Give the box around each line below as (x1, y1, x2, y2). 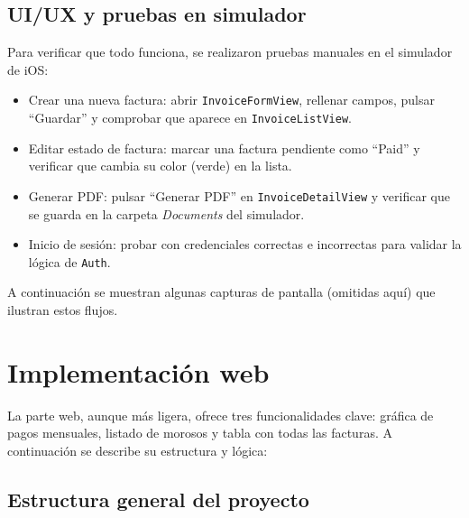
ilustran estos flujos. (7, 300, 118, 319)
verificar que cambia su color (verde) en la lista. (28, 156, 292, 175)
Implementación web (7, 353, 270, 390)
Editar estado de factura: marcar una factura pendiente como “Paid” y (28, 138, 420, 157)
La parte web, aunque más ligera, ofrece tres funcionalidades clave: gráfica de (7, 405, 434, 424)
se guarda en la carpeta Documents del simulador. (28, 204, 305, 223)
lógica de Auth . (28, 252, 111, 271)
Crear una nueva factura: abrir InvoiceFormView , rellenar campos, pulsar (28, 90, 435, 109)
